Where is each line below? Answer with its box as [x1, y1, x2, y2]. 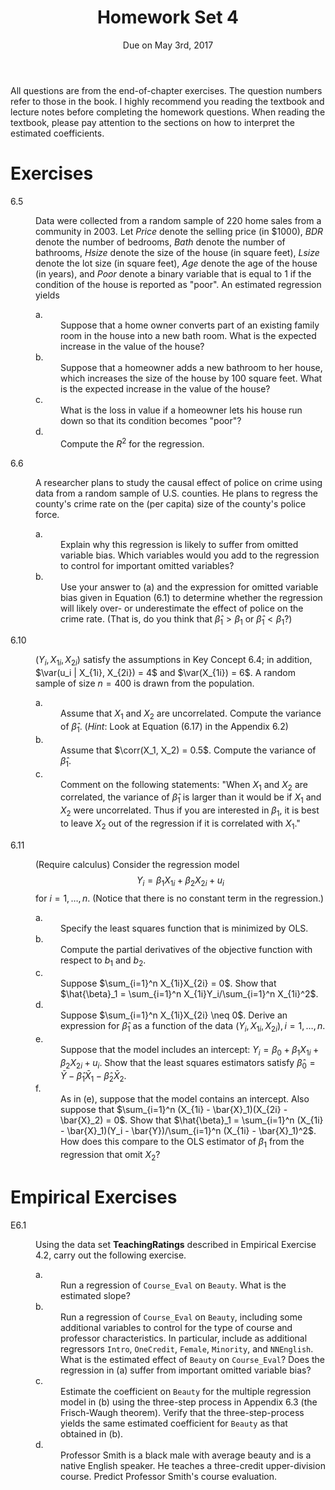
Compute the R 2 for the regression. [60, 436, 205, 450]
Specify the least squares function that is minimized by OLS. [60, 922, 309, 934]
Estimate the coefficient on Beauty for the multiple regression [60, 1386, 312, 1398]
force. [35, 508, 60, 520]
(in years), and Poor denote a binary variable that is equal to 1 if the [35, 267, 312, 280]
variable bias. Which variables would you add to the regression [60, 549, 320, 561]
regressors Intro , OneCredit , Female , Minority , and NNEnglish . [60, 1343, 314, 1355]
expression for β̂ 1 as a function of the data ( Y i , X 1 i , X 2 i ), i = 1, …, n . [60, 1020, 326, 1035]
